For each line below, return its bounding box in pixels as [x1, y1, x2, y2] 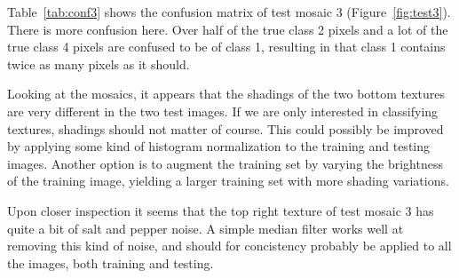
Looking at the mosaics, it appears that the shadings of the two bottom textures [7, 84, 446, 103]
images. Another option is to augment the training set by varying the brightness [7, 154, 443, 172]
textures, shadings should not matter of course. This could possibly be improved [7, 119, 444, 138]
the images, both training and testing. [7, 253, 214, 272]
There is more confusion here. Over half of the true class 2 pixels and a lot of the [7, 20, 448, 38]
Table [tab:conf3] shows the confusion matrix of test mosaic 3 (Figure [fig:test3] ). [7, 3, 451, 20]
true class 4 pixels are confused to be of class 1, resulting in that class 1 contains [7, 37, 446, 56]
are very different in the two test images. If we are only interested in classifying [7, 101, 439, 120]
